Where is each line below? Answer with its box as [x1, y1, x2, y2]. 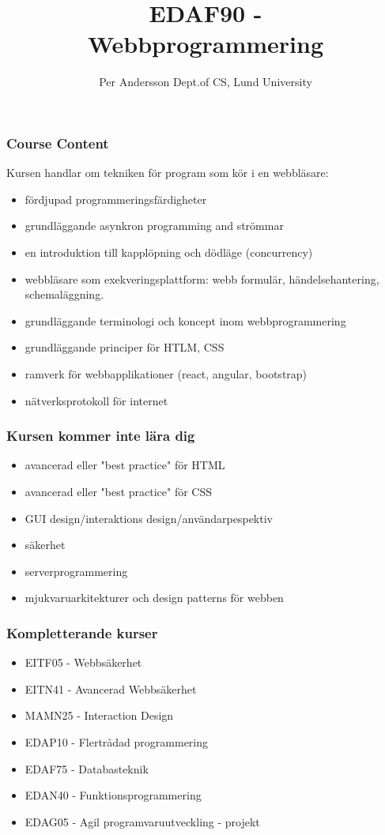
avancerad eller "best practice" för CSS [25, 483, 213, 499]
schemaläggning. [25, 286, 104, 303]
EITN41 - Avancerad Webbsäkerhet [25, 680, 197, 697]
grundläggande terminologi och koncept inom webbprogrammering [25, 312, 346, 329]
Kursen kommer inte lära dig [6, 426, 195, 446]
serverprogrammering [25, 562, 128, 579]
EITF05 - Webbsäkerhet [25, 654, 142, 671]
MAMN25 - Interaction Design [25, 707, 174, 724]
